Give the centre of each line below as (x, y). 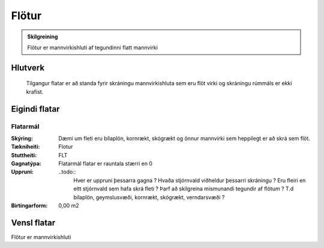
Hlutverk (28, 68)
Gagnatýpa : (26, 164)
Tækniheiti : (25, 147)
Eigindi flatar (35, 109)
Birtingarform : (29, 206)
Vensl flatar (33, 222)
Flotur (66, 147)
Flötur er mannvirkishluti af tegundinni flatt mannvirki (93, 47)
